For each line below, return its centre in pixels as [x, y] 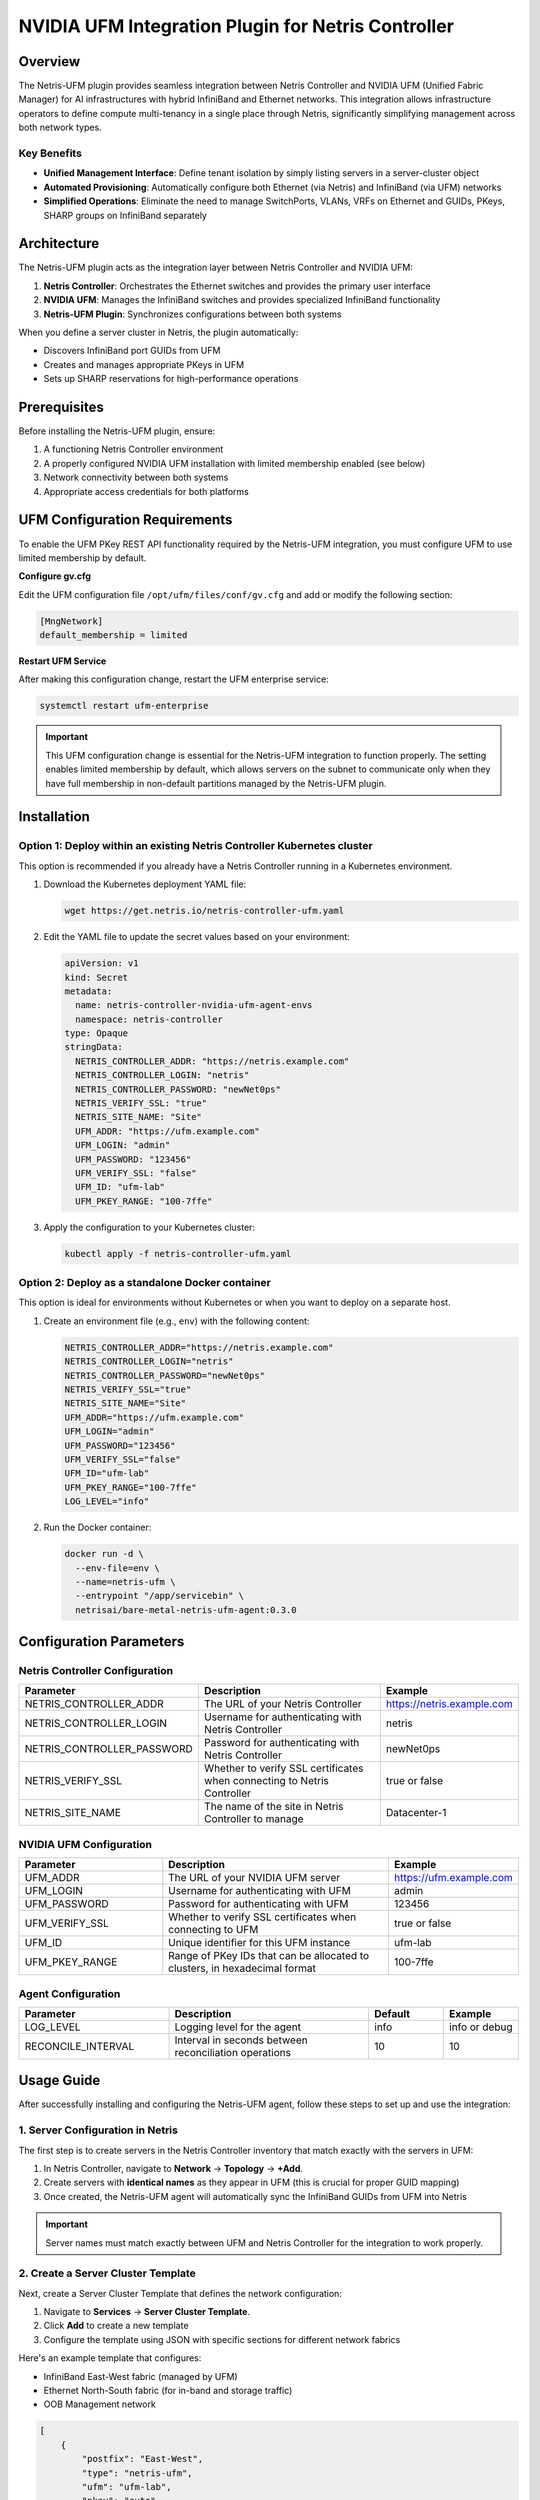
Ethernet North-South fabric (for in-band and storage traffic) [168, 2391]
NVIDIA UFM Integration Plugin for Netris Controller [236, 26]
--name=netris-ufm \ [125, 1581]
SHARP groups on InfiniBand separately [125, 215]
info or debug [481, 2027]
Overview [49, 61]
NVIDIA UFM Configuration [85, 1844]
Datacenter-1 [416, 1813]
